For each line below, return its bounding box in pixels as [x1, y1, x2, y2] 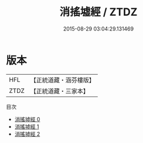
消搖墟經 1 [14, 123, 39, 130]
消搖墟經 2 [14, 130, 40, 137]
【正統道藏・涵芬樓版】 [30, 76, 96, 84]
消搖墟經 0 [14, 115, 40, 122]
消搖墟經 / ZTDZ [59, 5, 138, 19]
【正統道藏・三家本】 [30, 87, 90, 95]
